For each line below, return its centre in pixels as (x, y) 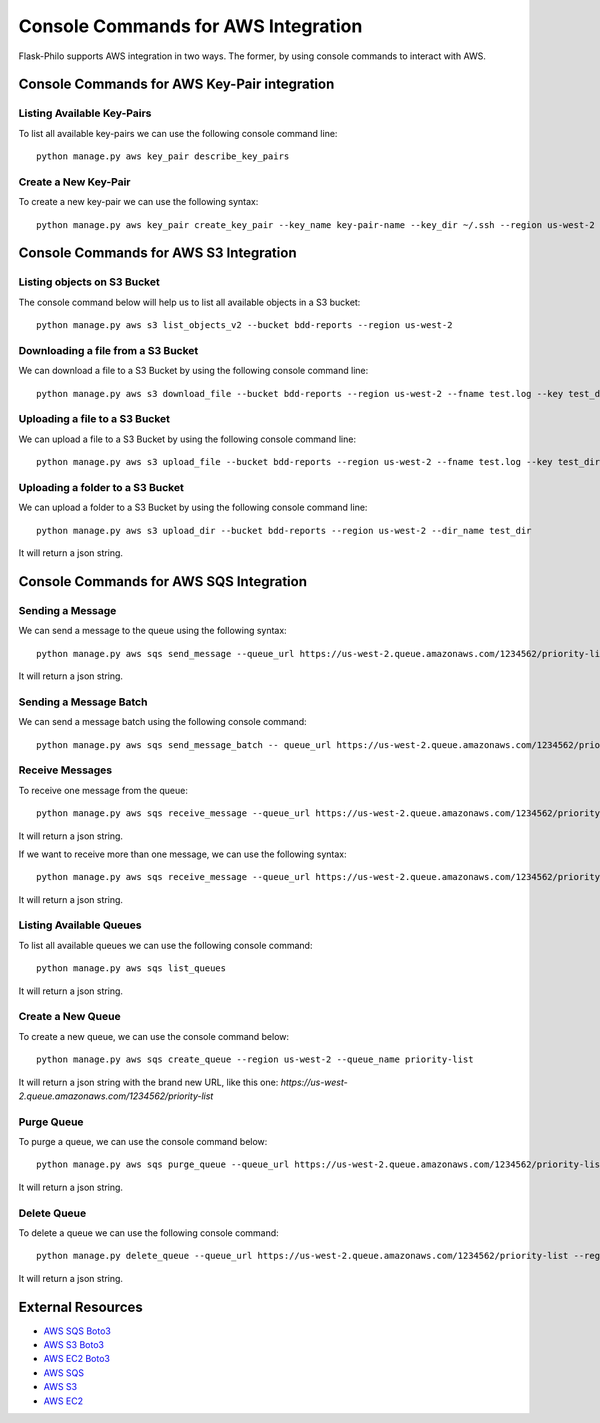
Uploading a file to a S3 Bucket (94, 419)
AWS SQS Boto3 (77, 1331)
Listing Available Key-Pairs (85, 113)
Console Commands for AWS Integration (190, 26)
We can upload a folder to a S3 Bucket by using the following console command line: (193, 507)
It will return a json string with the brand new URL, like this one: (148, 1082)
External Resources (81, 1306)
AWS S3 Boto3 (74, 1345)
